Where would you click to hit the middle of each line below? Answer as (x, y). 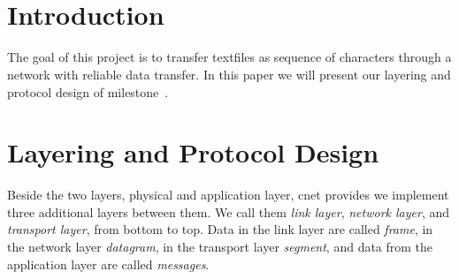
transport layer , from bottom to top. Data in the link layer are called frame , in (220, 229)
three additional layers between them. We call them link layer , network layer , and (229, 211)
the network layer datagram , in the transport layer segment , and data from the (220, 246)
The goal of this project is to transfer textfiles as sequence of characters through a (229, 57)
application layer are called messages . (108, 264)
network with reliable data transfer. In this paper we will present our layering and (229, 74)
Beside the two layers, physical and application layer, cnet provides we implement (228, 195)
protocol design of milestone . (88, 91)
